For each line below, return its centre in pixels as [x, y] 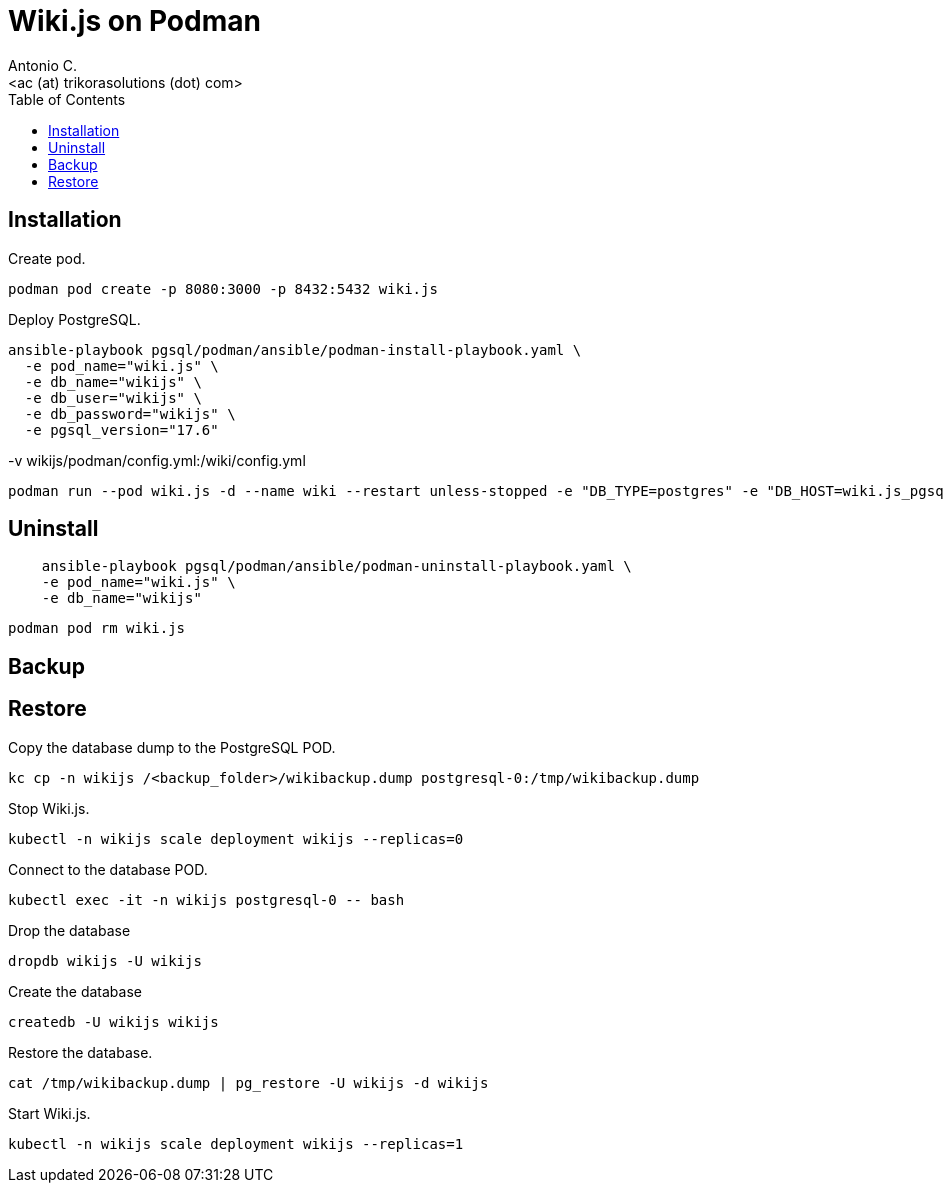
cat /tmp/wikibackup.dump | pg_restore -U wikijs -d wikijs [248, 1082]
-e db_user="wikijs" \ [113, 397]
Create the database [75, 991]
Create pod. [47, 258]
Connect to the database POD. [108, 869]
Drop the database [69, 930]
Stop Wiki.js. [49, 808]
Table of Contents [67, 99]
